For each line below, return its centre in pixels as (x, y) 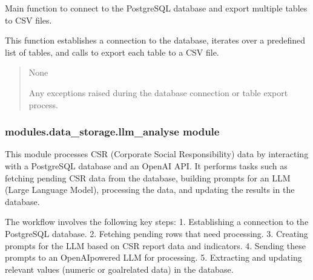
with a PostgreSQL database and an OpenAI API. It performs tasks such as (146, 165)
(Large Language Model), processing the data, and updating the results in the (150, 190)
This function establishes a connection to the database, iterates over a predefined (155, 40)
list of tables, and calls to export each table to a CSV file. (112, 52)
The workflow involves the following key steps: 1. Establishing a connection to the (157, 222)
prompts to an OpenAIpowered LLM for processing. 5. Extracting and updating (153, 257)
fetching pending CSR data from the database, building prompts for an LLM (148, 177)
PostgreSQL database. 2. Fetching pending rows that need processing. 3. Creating (156, 233)
